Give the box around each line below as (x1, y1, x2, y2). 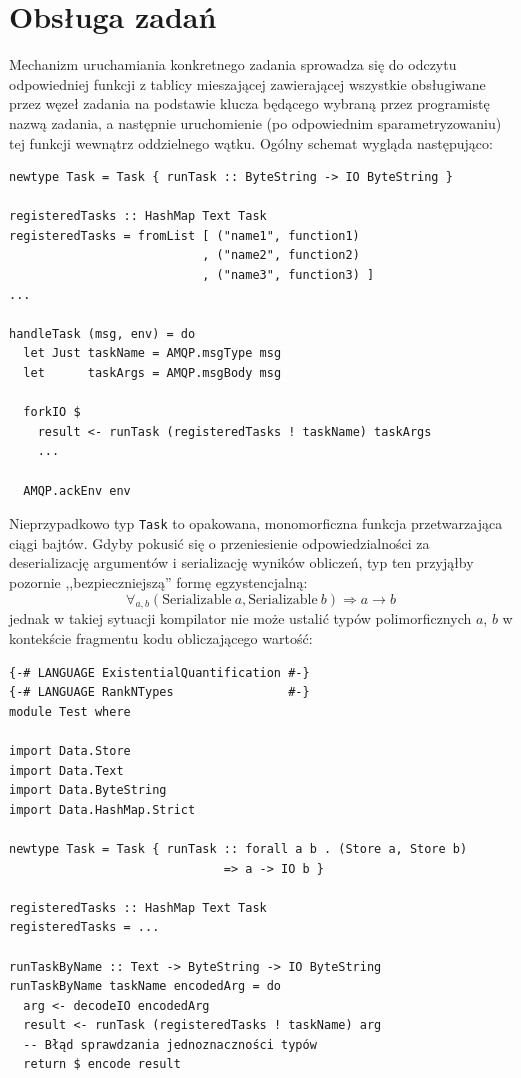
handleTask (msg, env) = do (9, 326, 196, 341)
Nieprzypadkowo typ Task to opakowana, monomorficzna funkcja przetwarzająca (9, 513, 503, 534)
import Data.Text (9, 763, 124, 778)
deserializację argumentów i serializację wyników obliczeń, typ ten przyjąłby (9, 552, 474, 573)
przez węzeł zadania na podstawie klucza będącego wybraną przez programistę (9, 93, 490, 114)
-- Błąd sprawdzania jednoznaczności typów (23, 1037, 317, 1052)
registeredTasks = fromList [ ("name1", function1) (9, 228, 360, 243)
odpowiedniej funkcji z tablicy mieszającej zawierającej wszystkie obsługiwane (9, 73, 486, 94)
